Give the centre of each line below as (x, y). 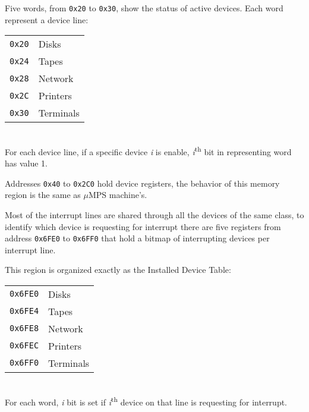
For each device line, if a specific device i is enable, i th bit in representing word (148, 150)
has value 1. (26, 163)
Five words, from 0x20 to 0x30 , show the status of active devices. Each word (144, 8)
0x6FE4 (24, 311)
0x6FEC (24, 346)
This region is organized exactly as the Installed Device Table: (118, 270)
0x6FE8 (24, 328)
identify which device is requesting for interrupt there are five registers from (143, 226)
